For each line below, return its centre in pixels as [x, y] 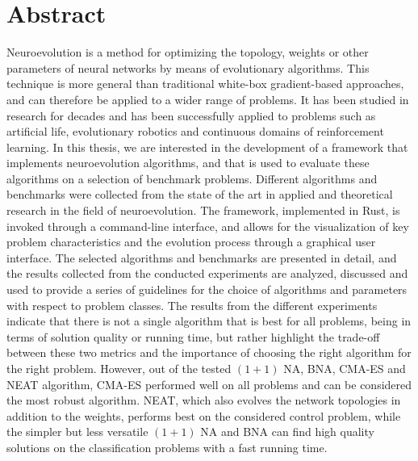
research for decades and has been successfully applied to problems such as [191, 115]
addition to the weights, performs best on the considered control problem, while [204, 415]
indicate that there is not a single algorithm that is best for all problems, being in [209, 321]
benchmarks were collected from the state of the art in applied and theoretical [200, 194]
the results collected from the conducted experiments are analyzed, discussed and [207, 273]
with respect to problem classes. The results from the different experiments [192, 305]
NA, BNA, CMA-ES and [345, 368]
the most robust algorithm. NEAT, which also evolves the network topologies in [204, 400]
